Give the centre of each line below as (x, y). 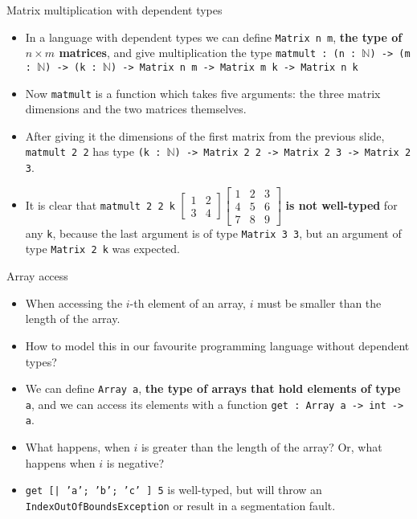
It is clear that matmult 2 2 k (100, 204)
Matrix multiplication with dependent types (114, 10)
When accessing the (74, 302)
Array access (37, 276)
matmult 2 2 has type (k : (93, 151)
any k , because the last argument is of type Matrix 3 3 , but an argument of (213, 233)
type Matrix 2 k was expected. (103, 249)
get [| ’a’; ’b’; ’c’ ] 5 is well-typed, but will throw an (174, 490)
